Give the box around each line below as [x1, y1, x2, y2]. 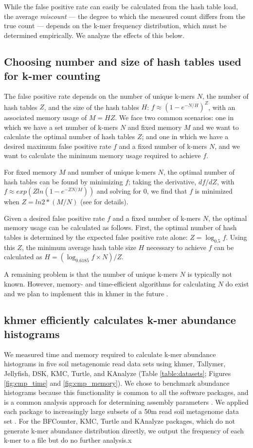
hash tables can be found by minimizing [4, 176, 123, 186]
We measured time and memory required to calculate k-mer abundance [4, 349, 216, 359]
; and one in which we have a [142, 131, 229, 142]
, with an [208, 102, 235, 112]
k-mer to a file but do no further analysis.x [4, 435, 132, 445]
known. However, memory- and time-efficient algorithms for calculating [4, 278, 216, 288]
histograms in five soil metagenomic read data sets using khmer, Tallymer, [4, 358, 226, 369]
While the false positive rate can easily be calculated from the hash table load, [4, 1, 238, 11]
